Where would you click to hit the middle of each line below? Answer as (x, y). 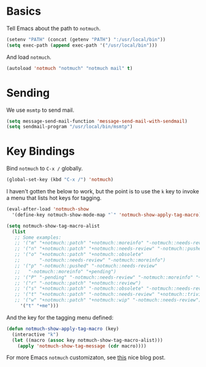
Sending (28, 93)
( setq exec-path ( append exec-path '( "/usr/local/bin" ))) (82, 45)
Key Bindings (41, 151)
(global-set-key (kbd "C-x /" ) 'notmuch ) (60, 180)
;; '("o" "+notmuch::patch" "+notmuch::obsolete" (79, 255)
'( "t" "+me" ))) (40, 306)
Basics (24, 11)
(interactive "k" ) (36, 334)
